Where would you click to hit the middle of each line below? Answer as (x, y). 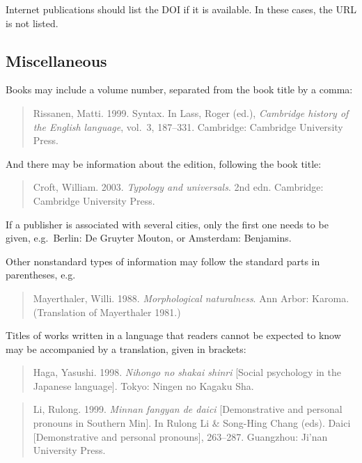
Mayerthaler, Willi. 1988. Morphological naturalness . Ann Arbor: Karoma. (191, 298)
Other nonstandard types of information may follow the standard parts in (163, 261)
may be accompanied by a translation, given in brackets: (126, 348)
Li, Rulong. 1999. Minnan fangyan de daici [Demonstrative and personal (188, 409)
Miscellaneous (56, 60)
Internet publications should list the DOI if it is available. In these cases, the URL (181, 9)
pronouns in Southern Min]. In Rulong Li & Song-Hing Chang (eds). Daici (192, 423)
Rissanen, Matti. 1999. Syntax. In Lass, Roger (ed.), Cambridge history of (191, 112)
